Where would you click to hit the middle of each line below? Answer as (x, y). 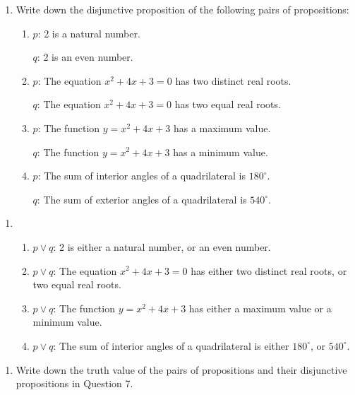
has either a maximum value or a (260, 308)
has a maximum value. (222, 128)
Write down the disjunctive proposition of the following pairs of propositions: (182, 9)
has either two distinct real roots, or (269, 270)
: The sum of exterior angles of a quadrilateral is (142, 199)
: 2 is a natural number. (89, 33)
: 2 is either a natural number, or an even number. (162, 246)
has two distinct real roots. (233, 80)
